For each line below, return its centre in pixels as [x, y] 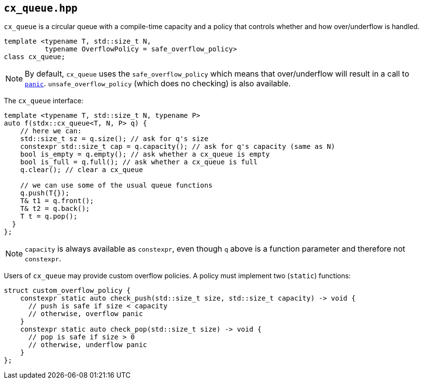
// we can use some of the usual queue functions [116, 185]
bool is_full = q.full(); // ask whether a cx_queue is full [139, 162]
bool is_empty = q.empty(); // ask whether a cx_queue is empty [145, 154]
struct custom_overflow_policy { [67, 291]
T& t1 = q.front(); [57, 201]
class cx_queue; [35, 57]
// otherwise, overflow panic [86, 314]
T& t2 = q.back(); [55, 209]
